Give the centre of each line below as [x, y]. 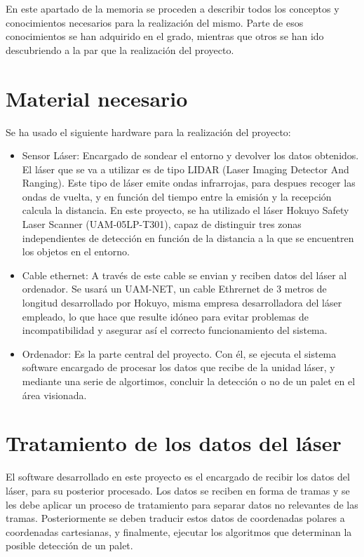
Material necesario [97, 98]
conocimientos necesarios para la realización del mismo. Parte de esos [155, 22]
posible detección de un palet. [69, 545]
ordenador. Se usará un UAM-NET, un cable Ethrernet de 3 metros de [174, 289]
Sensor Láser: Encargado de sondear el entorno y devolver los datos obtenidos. [190, 155]
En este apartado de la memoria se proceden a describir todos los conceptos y [173, 8]
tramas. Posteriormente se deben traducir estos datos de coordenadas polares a [175, 518]
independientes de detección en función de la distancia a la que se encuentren [188, 237]
